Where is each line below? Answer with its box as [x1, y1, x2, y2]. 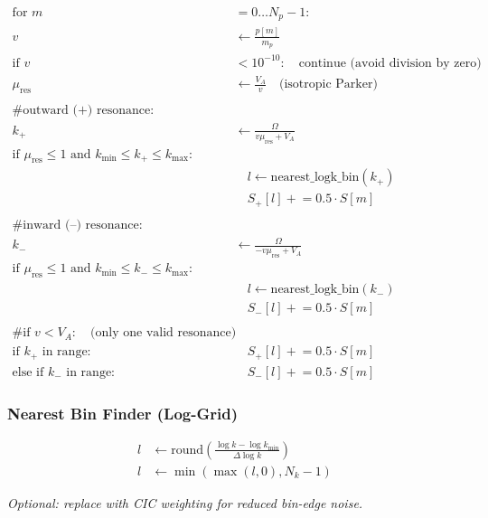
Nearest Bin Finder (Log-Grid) [7, 401, 239, 424]
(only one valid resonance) [90, 326, 237, 340]
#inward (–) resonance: [12, 218, 143, 231]
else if [12, 365, 44, 379]
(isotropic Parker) [278, 78, 378, 91]
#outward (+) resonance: [12, 104, 155, 118]
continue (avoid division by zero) [298, 56, 482, 70]
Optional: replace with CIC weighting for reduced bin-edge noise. [7, 494, 363, 513]
